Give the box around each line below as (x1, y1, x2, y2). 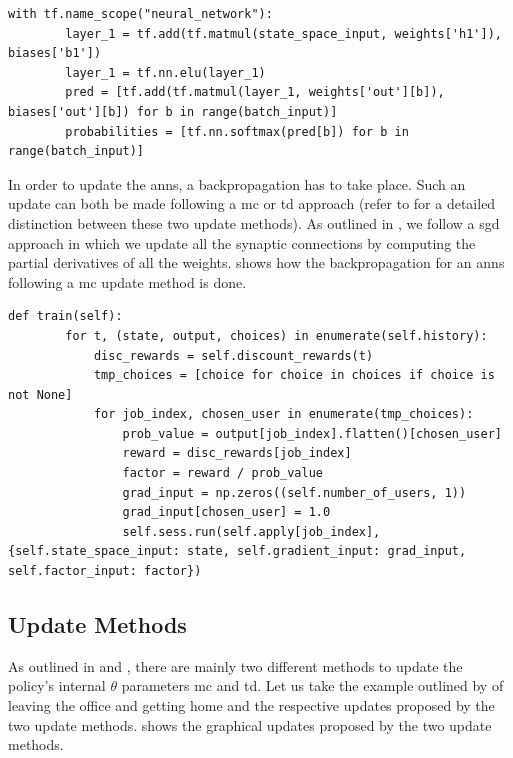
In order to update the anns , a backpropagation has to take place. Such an (8, 173, 466, 194)
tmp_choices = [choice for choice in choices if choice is (93, 368, 495, 383)
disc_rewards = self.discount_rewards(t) (93, 348, 374, 363)
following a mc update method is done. (8, 271, 247, 292)
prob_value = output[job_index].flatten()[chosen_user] (122, 426, 502, 441)
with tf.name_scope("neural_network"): (8, 7, 273, 21)
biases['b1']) (8, 46, 102, 61)
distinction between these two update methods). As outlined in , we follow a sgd (8, 212, 500, 233)
